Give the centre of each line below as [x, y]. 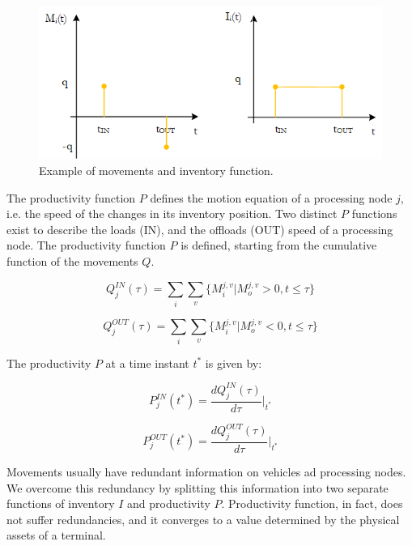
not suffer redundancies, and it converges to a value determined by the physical [203, 519]
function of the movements [72, 260]
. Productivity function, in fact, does [312, 503]
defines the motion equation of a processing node [271, 197]
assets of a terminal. [56, 535]
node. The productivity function [86, 245]
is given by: [234, 363]
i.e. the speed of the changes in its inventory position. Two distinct [172, 213]
